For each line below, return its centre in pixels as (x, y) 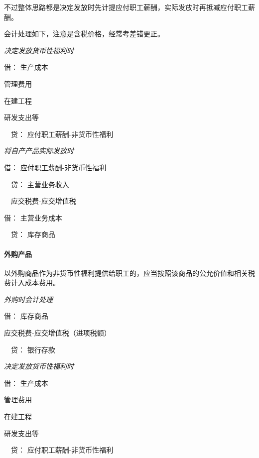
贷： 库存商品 (33, 234)
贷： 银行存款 (33, 349)
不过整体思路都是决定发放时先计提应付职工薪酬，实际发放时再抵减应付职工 (126, 7)
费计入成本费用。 (32, 283)
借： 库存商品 (26, 316)
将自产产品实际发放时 (39, 151)
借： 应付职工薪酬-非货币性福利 (55, 167)
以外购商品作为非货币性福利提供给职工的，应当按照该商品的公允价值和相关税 (129, 273)
